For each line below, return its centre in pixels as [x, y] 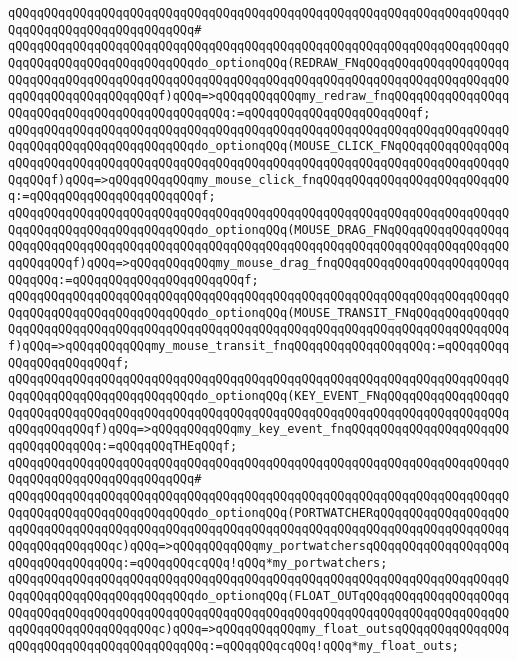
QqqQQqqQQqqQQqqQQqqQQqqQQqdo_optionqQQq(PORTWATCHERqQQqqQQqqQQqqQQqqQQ [259, 512]
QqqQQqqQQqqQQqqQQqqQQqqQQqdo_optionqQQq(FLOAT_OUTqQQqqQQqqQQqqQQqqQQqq [259, 595]
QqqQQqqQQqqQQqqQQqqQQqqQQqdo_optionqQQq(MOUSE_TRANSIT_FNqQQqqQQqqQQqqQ [259, 312]
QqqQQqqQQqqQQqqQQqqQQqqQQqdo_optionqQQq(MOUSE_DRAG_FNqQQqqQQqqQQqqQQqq [259, 229]
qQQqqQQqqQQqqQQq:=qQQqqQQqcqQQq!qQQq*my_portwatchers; [198, 562]
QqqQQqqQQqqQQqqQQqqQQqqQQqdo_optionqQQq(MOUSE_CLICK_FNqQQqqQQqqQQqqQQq [259, 146]
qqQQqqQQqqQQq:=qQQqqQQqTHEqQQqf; [123, 446]
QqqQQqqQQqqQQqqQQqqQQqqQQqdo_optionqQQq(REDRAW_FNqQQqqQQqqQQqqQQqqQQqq [259, 62]
